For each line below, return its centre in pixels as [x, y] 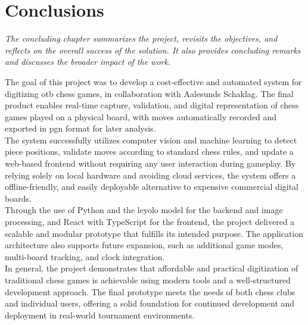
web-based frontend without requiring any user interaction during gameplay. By [150, 163]
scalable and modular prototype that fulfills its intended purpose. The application [154, 233]
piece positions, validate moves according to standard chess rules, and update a [149, 151]
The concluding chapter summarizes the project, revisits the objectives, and [141, 38]
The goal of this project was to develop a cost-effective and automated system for [153, 81]
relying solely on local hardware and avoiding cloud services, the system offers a [150, 175]
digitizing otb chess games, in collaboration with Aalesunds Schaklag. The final [149, 93]
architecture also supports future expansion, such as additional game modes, [144, 245]
